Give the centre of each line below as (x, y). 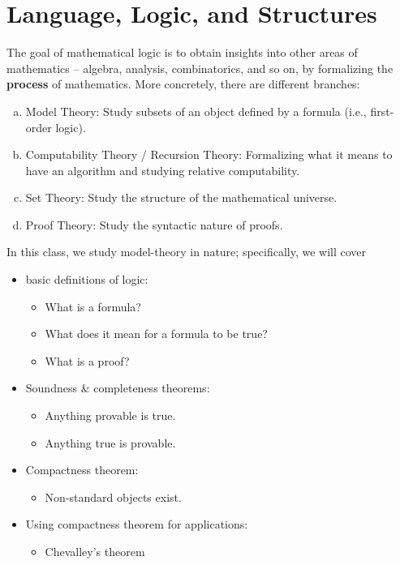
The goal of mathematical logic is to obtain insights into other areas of (182, 52)
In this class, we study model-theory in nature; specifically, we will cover (187, 252)
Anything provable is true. (110, 415)
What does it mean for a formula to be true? (156, 334)
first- (382, 111)
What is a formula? (93, 306)
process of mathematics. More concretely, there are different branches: (183, 84)
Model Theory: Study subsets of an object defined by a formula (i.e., (196, 111)
